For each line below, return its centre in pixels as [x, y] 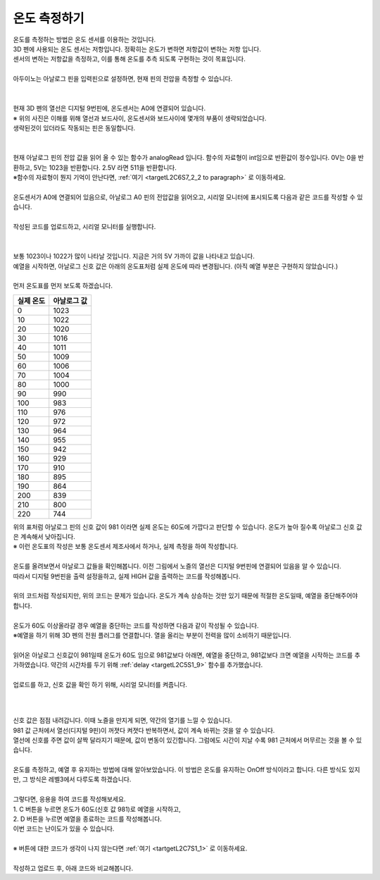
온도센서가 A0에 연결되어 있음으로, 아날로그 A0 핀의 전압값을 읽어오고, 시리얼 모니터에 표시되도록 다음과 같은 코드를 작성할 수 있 [188, 197]
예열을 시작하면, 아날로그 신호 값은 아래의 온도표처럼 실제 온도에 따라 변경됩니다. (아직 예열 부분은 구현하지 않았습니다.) [176, 266]
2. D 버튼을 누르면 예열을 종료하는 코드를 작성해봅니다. [87, 819]
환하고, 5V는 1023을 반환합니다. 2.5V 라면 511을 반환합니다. [95, 167]
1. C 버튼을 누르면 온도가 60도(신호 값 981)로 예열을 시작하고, [97, 809]
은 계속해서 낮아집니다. [44, 537]
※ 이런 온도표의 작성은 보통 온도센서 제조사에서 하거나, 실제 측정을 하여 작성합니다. [126, 547]
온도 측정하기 [49, 18]
